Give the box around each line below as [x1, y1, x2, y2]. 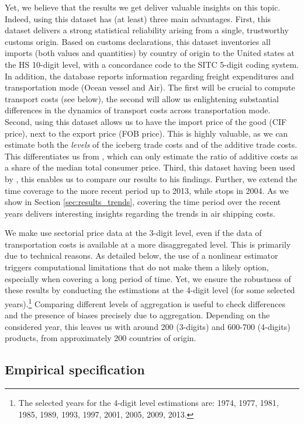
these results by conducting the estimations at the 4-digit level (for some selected [5, 284, 295, 296]
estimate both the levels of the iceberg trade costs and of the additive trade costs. [5, 138, 298, 151]
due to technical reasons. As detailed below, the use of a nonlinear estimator [5, 249, 278, 262]
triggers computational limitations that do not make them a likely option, [5, 261, 269, 273]
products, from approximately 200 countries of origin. [5, 332, 196, 344]
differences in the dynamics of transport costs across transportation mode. [5, 104, 271, 116]
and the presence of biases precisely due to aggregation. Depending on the [5, 309, 270, 321]
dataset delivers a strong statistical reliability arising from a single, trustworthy [5, 24, 289, 36]
